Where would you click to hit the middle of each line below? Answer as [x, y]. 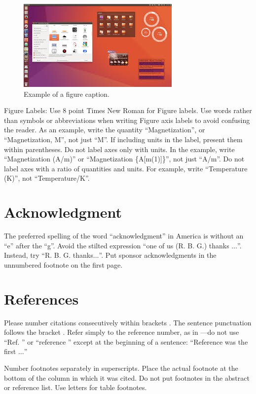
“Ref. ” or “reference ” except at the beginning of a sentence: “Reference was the [126, 341]
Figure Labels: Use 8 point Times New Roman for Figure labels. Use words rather [128, 110]
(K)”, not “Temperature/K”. [47, 178]
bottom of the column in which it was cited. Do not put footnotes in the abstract [127, 377]
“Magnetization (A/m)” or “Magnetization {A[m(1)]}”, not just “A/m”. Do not [124, 159]
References [41, 298]
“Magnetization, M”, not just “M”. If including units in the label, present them [123, 139]
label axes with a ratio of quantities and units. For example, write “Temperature [126, 168]
